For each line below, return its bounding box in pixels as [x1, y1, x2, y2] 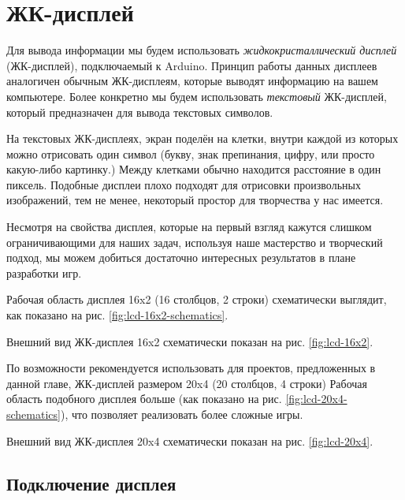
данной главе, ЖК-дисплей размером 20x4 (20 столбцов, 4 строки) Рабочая [6, 375, 368, 391]
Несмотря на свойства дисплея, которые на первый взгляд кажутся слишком [6, 218, 372, 235]
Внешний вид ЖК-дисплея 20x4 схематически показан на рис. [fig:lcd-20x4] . [6, 432, 373, 449]
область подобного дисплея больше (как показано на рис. [6, 390, 282, 407]
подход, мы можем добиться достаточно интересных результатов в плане [6, 249, 356, 266]
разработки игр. [6, 264, 82, 281]
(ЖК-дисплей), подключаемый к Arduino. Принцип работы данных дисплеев [6, 57, 377, 73]
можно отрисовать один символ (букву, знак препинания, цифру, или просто [6, 145, 375, 162]
